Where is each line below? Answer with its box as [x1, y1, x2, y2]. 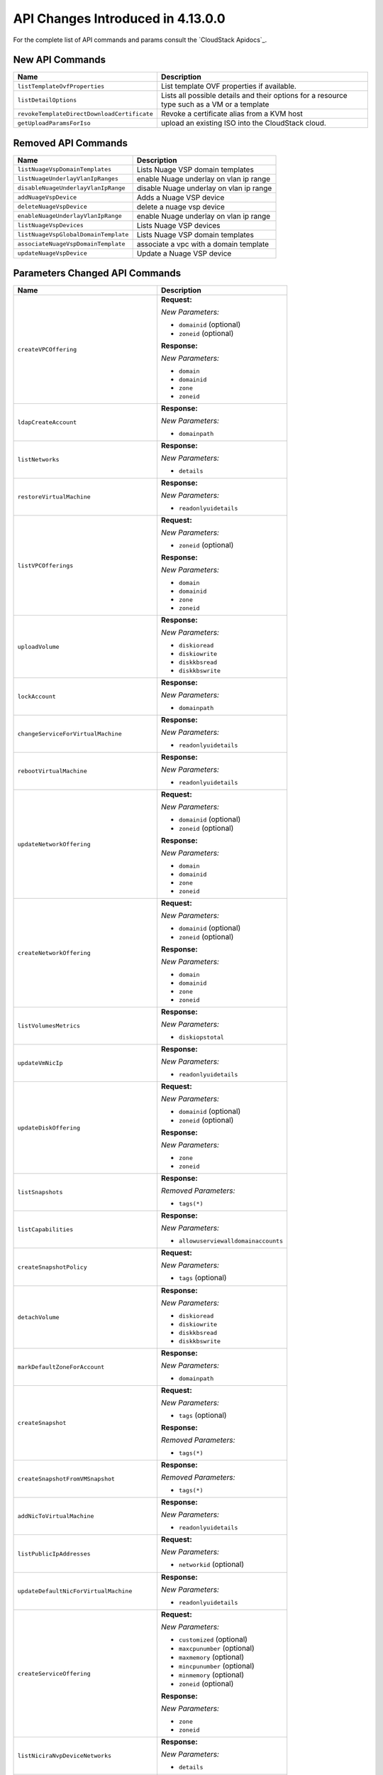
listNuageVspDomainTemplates [17, 165, 112, 173]
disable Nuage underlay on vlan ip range [136, 183, 272, 193]
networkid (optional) [178, 1559, 245, 1569]
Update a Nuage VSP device [136, 248, 232, 258]
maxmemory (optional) [178, 1652, 245, 1662]
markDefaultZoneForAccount [17, 1363, 105, 1371]
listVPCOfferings [17, 562, 74, 569]
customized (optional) [178, 1634, 248, 1644]
